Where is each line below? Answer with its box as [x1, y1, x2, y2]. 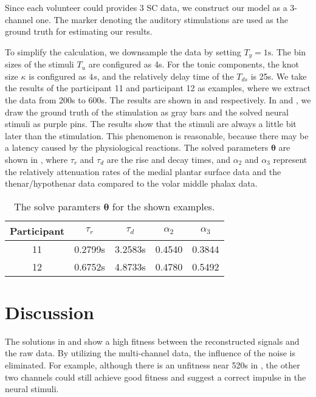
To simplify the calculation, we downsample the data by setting [5, 45, 241, 58]
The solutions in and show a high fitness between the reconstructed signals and [5, 334, 300, 347]
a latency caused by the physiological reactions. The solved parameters [5, 141, 269, 154]
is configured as [29, 69, 86, 82]
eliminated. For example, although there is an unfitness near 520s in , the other [5, 359, 300, 371]
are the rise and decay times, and [106, 153, 230, 165]
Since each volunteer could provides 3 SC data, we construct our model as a [5, 1, 287, 13]
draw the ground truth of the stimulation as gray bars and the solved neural [5, 105, 289, 118]
